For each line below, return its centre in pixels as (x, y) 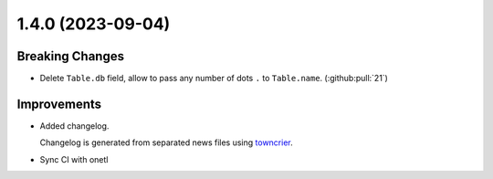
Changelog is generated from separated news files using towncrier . (167, 142)
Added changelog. (74, 126)
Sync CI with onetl (74, 159)
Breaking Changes (71, 56)
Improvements (59, 104)
